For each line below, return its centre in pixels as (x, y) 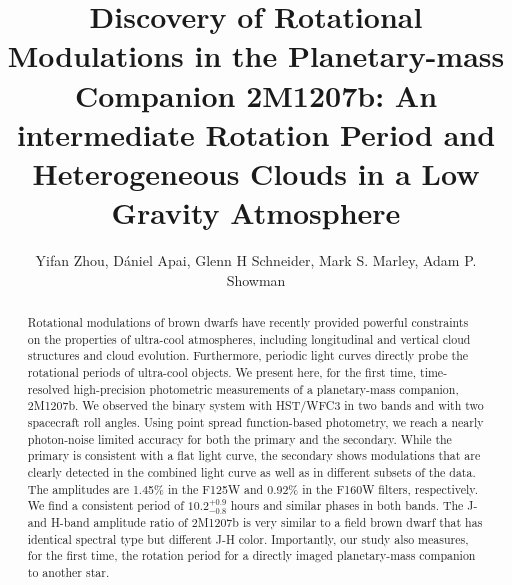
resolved (48, 388)
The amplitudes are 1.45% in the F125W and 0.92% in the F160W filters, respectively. (252, 488)
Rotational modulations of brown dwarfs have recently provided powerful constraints (248, 322)
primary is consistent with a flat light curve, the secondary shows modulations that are (254, 455)
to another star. (68, 572)
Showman (256, 279)
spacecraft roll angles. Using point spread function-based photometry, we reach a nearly (255, 421)
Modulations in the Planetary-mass (256, 55)
